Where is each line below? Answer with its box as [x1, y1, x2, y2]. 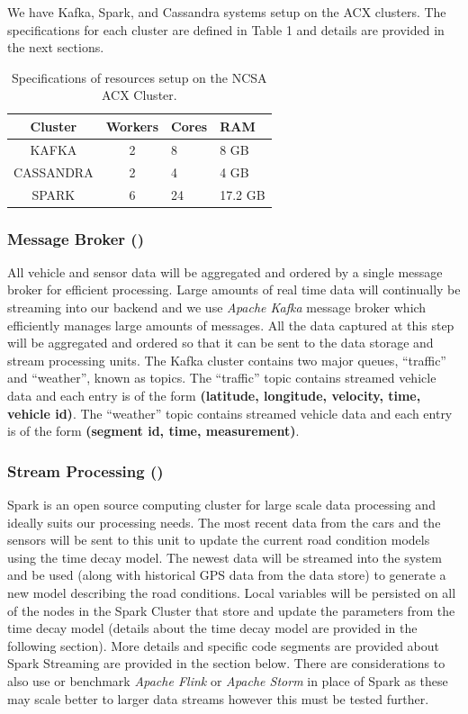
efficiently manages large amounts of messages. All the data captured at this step [7, 315, 454, 334]
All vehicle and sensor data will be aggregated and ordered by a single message [7, 262, 443, 281]
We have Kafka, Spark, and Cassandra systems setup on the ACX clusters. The [7, 3, 446, 21]
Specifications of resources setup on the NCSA [12, 68, 267, 86]
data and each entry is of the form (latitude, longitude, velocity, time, [7, 385, 421, 404]
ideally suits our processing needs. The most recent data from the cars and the [7, 512, 441, 531]
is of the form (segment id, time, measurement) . [7, 421, 300, 440]
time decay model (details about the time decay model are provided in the [7, 619, 418, 637]
